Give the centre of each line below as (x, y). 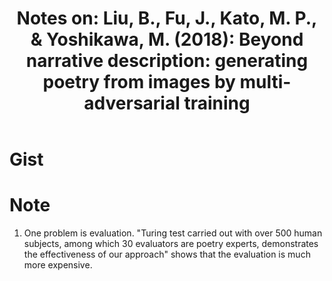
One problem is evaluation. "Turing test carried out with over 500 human (173, 233)
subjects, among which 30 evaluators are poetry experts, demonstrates (171, 244)
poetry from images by (139, 82)
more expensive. (58, 265)
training (217, 103)
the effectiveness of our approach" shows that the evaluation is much (167, 254)
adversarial (132, 103)
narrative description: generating (167, 61)
